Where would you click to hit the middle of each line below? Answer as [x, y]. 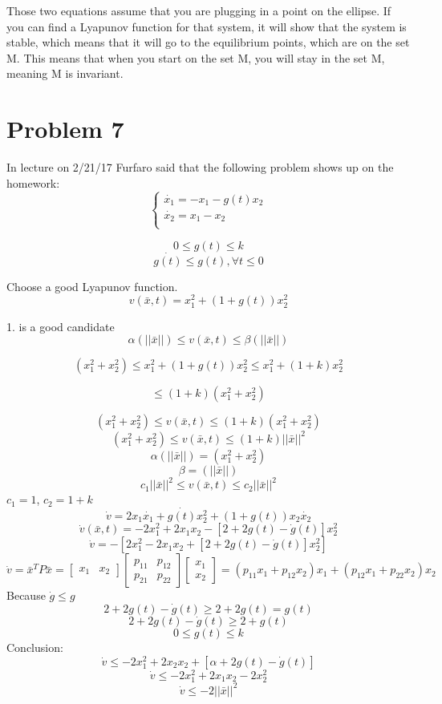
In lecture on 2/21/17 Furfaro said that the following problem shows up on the [200, 167]
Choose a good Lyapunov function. [92, 286]
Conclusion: [35, 647]
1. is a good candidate [61, 326]
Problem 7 [65, 129]
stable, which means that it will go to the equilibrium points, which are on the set [208, 42]
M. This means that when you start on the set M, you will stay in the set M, [196, 57]
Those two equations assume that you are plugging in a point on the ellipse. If [199, 10]
